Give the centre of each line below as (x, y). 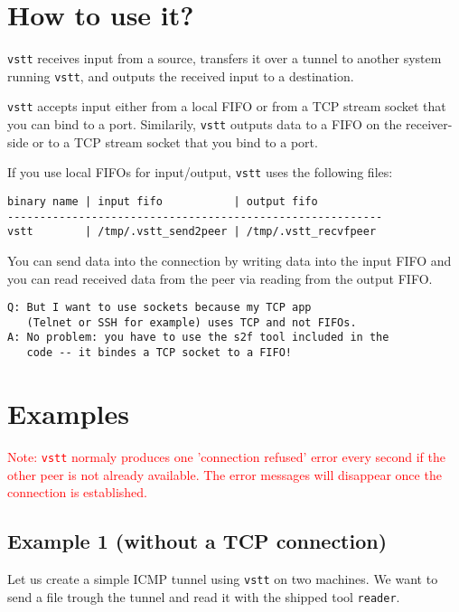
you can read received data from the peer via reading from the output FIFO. (220, 278)
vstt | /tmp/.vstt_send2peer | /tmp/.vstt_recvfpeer (192, 232)
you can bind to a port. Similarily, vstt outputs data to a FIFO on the (205, 124)
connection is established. (78, 492)
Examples (68, 413)
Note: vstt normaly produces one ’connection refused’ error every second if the (226, 456)
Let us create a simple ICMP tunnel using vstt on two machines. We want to (223, 578)
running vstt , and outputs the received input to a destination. (181, 75)
